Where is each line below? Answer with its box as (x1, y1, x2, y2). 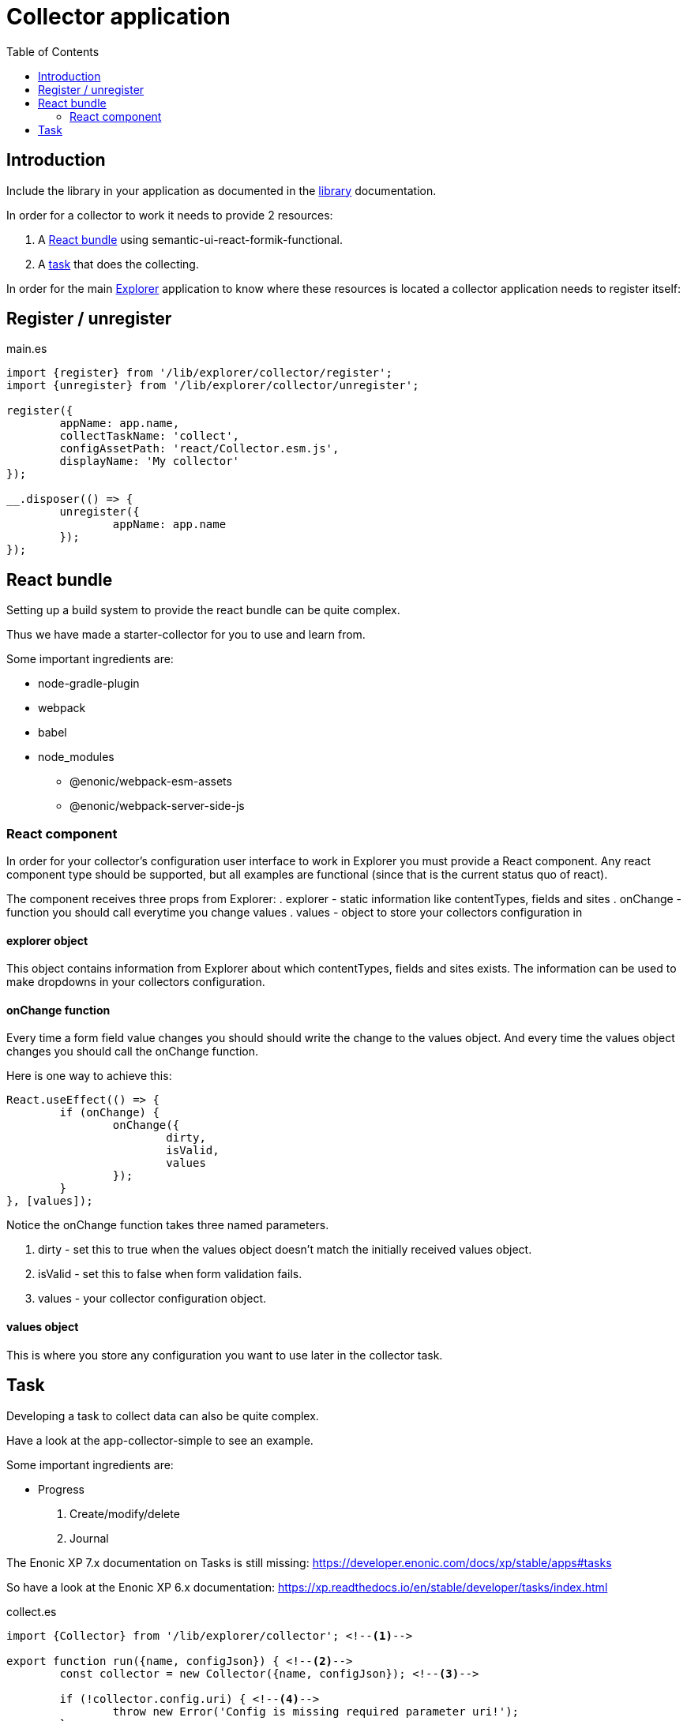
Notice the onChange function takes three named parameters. (6, 1218, 329, 1232)
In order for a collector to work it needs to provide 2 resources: (6, 208, 333, 222)
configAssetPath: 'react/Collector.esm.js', (59, 442, 340, 456)
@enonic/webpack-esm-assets (69, 774, 232, 789)
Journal (69, 1531, 109, 1545)
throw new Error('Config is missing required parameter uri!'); (112, 1704, 520, 1718)
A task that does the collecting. (38, 257, 199, 271)
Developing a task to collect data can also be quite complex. (6, 1408, 319, 1423)
